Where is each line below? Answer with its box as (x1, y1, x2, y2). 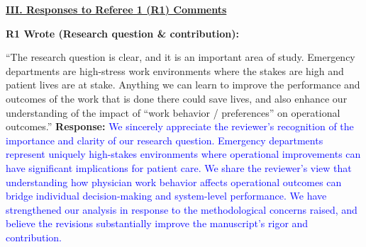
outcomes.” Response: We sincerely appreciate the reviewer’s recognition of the (6, 119, 354, 134)
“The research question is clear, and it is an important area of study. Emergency (6, 50, 355, 64)
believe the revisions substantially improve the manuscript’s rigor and (6, 216, 309, 231)
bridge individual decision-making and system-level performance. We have (6, 188, 327, 203)
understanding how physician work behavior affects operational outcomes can (6, 174, 342, 189)
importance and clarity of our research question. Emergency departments (6, 132, 323, 147)
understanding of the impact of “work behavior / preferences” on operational (6, 105, 340, 120)
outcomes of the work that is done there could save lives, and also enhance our (6, 91, 348, 105)
